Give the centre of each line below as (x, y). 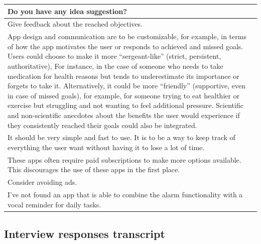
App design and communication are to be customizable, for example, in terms (127, 36)
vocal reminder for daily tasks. (54, 204)
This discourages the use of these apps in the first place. (94, 169)
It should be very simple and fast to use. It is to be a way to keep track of (121, 137)
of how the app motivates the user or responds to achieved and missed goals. (125, 46)
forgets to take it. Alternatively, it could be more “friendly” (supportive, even (127, 86)
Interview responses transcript (85, 234)
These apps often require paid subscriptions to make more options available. (124, 159)
